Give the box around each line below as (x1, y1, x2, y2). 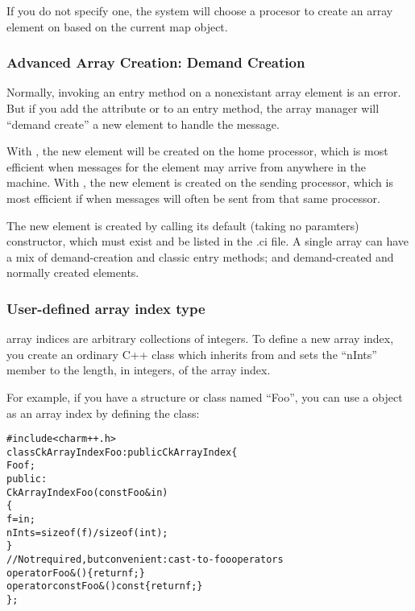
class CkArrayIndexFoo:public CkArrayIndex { (6, 446, 238, 458)
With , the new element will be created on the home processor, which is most (6, 142, 388, 159)
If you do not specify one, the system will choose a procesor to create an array (6, 2, 393, 19)
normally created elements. (6, 264, 139, 281)
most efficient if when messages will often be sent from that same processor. (6, 189, 380, 206)
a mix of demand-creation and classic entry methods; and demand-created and (6, 248, 394, 265)
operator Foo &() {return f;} (6, 567, 145, 579)
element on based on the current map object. (6, 18, 228, 35)
